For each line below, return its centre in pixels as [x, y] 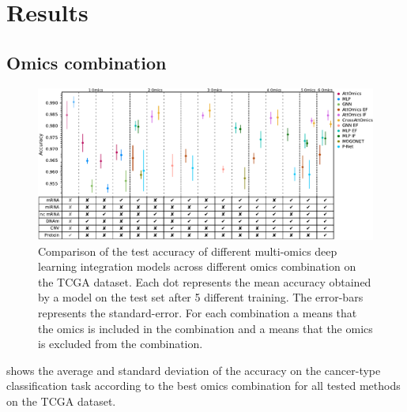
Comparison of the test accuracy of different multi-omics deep [188, 251]
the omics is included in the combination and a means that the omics [205, 328]
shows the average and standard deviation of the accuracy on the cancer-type [194, 370]
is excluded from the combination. [121, 344]
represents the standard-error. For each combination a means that [198, 313]
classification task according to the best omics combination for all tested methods [203, 386]
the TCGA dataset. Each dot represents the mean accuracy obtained [205, 281]
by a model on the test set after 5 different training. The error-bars [201, 297]
